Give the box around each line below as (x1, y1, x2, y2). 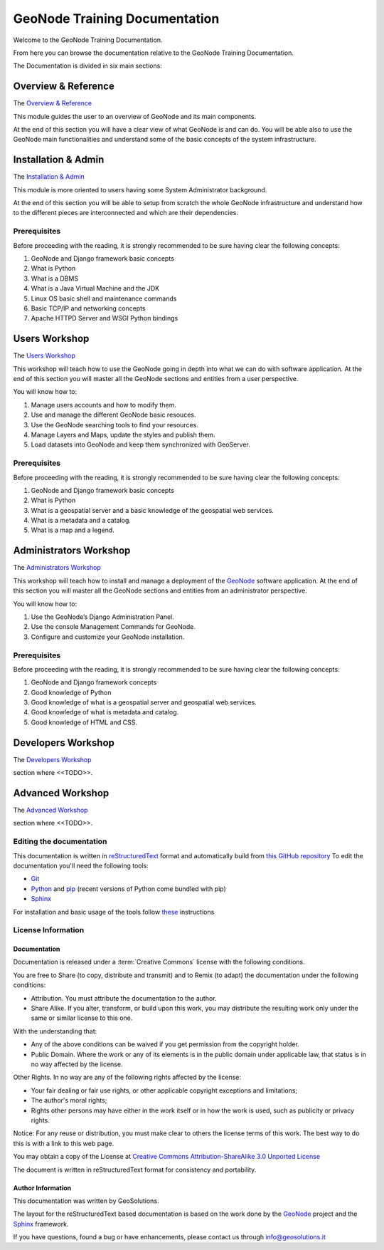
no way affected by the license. (31, 1060, 123, 1068)
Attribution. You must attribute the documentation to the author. (31, 994, 217, 1002)
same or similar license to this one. (31, 1014, 133, 1022)
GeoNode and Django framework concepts (31, 678, 157, 687)
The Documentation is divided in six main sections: (13, 61, 163, 71)
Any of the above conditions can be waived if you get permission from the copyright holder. (31, 1040, 300, 1048)
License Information (13, 925, 85, 935)
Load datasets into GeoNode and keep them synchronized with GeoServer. (31, 440, 250, 449)
